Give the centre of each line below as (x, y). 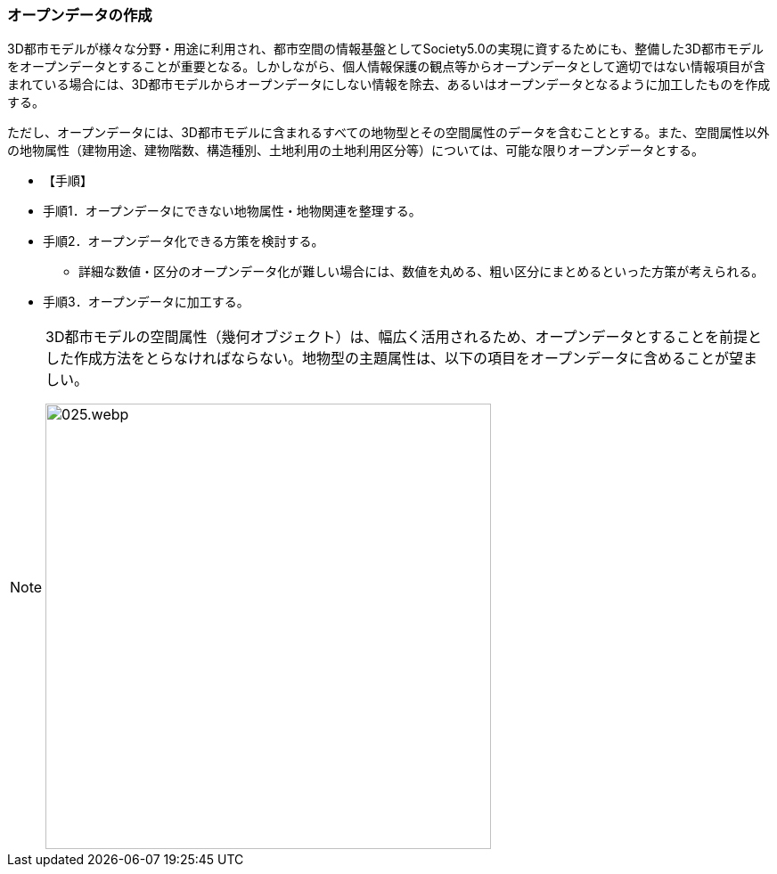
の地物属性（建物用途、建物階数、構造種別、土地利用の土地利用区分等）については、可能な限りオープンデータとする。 (356, 151)
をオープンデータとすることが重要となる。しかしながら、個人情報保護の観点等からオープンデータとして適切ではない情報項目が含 (387, 67)
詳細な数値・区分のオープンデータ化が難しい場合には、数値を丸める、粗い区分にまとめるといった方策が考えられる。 (421, 272)
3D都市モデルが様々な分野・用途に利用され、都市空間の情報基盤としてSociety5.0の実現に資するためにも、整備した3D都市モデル (385, 49)
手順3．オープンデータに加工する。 (146, 302)
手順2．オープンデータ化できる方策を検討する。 (184, 241)
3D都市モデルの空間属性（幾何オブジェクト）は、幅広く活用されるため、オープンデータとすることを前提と (404, 337)
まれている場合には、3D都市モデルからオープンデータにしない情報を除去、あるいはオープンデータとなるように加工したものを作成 (389, 85)
